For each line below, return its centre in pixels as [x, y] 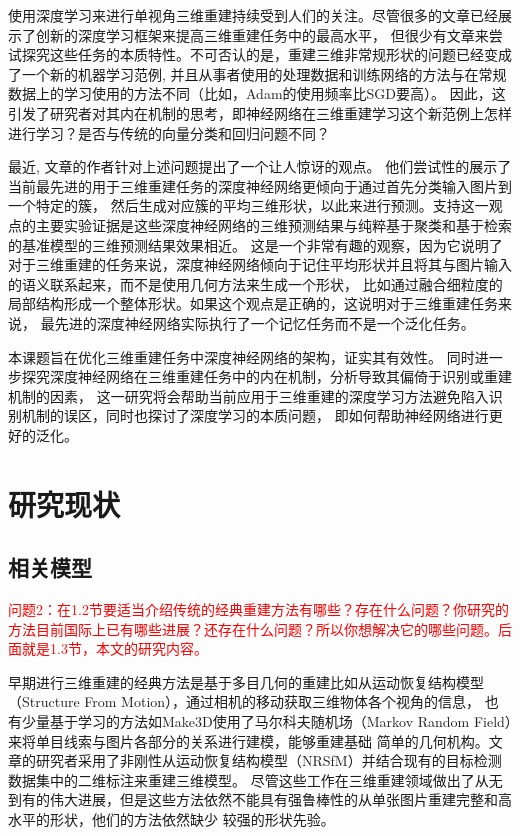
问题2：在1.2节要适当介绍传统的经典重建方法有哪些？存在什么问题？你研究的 [258, 609]
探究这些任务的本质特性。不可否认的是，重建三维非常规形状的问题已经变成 [266, 54]
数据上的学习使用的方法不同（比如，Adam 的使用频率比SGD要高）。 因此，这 [257, 93]
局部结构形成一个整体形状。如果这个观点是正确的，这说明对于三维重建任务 [253, 303]
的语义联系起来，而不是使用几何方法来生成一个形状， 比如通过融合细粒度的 [255, 283]
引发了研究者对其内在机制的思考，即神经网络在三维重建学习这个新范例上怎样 [260, 112]
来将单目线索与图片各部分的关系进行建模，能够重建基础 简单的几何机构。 [248, 740]
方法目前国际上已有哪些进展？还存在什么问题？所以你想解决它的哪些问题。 [253, 628]
